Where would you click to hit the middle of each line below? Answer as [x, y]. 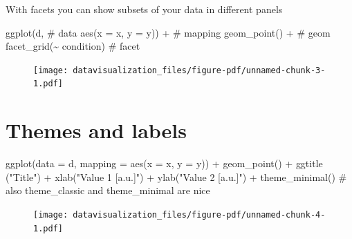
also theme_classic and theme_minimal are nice [108, 190]
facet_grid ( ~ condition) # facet [73, 46]
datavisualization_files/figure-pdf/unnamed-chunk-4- [199, 215]
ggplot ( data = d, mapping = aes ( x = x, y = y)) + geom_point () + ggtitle [164, 163]
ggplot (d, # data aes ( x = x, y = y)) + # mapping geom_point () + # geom [168, 32]
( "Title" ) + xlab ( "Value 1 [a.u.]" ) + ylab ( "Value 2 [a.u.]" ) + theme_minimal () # [176, 176]
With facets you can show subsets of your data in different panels [144, 9]
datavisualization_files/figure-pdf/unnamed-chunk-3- [199, 70]
